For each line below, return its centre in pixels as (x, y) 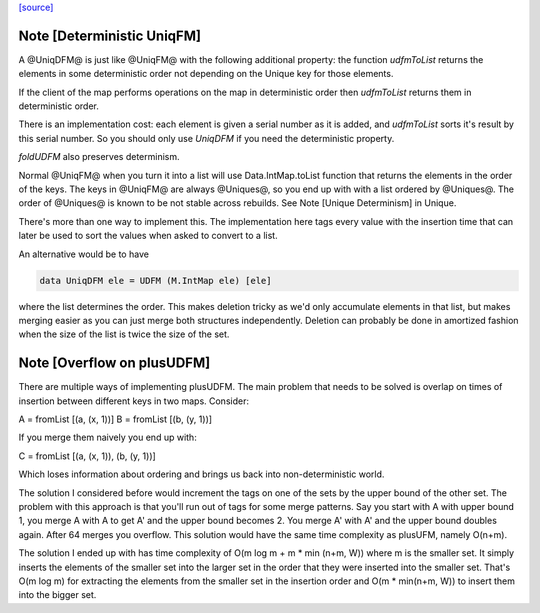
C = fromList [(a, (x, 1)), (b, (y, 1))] (87, 456)
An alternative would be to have (84, 254)
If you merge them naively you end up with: (107, 437)
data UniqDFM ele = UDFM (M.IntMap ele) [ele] (155, 280)
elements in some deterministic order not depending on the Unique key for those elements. (206, 74)
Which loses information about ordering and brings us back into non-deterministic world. (201, 474)
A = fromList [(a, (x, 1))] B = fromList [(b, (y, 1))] (115, 419)
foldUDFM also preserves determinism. (99, 157)
